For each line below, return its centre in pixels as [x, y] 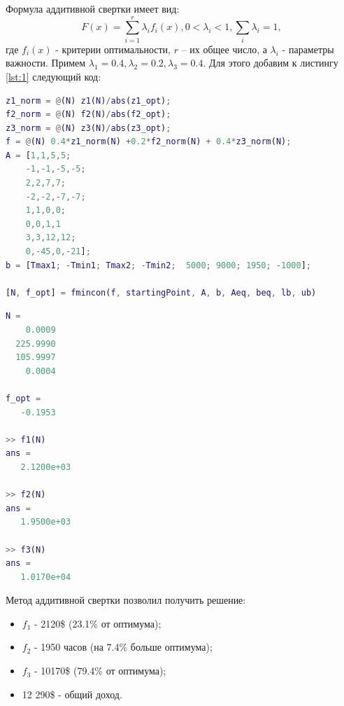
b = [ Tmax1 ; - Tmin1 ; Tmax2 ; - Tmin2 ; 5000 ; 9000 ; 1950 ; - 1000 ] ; [159, 265]
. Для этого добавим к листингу [271, 63]
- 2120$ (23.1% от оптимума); [98, 623]
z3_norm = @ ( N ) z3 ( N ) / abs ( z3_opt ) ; [88, 128]
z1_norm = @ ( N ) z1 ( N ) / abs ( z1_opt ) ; [88, 101]
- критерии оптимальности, [113, 49]
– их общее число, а [224, 49]
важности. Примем [46, 63]
